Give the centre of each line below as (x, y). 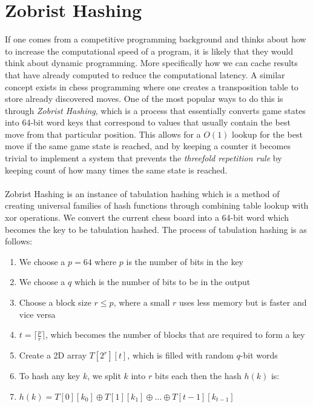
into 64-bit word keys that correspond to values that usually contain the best (148, 122)
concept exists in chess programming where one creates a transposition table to (152, 86)
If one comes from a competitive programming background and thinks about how (156, 39)
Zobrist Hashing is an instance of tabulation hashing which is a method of (142, 193)
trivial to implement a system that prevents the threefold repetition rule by (143, 158)
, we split (104, 376)
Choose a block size (55, 302)
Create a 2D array (53, 355)
